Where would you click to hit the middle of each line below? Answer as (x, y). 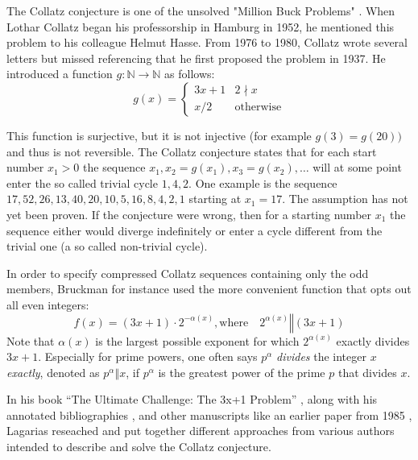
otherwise (258, 108)
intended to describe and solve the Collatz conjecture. (139, 447)
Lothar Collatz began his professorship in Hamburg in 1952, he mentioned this (201, 26)
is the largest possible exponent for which (197, 340)
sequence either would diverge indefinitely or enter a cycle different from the (195, 230)
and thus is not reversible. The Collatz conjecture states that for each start (192, 151)
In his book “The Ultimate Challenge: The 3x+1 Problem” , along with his (192, 399)
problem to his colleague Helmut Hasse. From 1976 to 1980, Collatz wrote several (207, 42)
